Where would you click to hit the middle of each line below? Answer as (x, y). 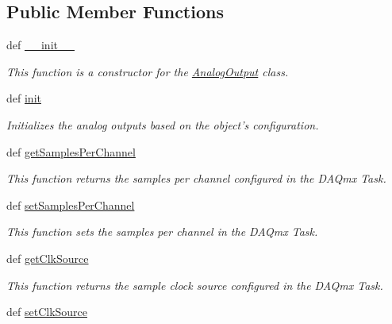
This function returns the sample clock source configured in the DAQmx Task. (195, 285)
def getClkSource (48, 258)
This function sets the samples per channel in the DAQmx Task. (162, 231)
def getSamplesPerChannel (71, 151)
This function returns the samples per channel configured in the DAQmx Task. (196, 178)
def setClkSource (47, 312)
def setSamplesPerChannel (71, 204)
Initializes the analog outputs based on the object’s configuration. (163, 124)
